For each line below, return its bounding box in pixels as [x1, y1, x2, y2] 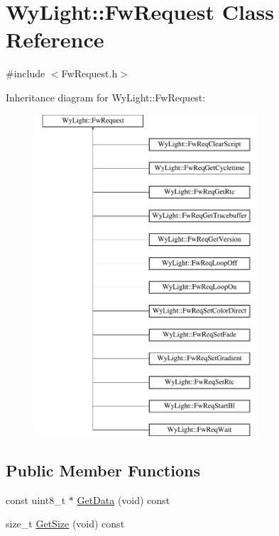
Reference [6, 25, 104, 54]
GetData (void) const [77, 492, 170, 507]
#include [6, 66, 45, 81]
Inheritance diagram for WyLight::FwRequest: [6, 89, 206, 104]
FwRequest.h [61, 66, 118, 81]
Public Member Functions [6, 459, 200, 481]
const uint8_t [6, 492, 66, 507]
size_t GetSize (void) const [6, 516, 125, 531]
